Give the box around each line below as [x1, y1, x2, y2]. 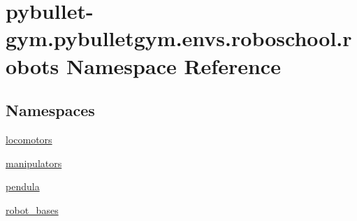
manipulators [6, 155, 62, 170]
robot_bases [6, 202, 59, 217]
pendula [6, 179, 40, 194]
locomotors [6, 131, 52, 146]
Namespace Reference [66, 51, 281, 80]
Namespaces [6, 99, 95, 121]
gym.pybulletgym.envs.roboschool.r [6, 24, 352, 52]
